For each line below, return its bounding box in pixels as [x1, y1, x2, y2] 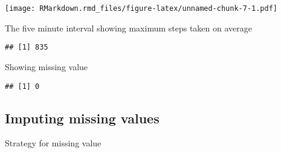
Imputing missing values [5, 108, 160, 127]
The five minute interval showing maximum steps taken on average [5, 21, 252, 34]
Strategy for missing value [5, 137, 102, 149]
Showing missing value [5, 60, 88, 73]
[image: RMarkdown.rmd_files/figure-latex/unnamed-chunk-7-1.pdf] [5, 4, 278, 13]
